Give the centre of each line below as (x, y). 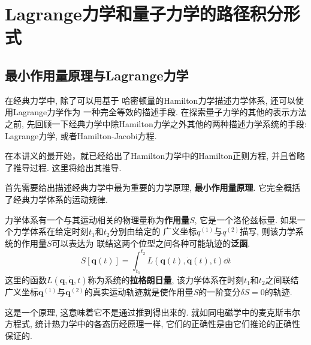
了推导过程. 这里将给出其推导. (63, 167)
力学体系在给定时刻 (51, 231)
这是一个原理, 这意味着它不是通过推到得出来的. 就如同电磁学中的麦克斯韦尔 (153, 312)
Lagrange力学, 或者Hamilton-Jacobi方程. (81, 135)
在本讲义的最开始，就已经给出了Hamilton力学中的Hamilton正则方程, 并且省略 (155, 156)
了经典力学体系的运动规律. (56, 199)
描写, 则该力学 (268, 231)
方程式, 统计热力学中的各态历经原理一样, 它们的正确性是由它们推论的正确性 (153, 324)
